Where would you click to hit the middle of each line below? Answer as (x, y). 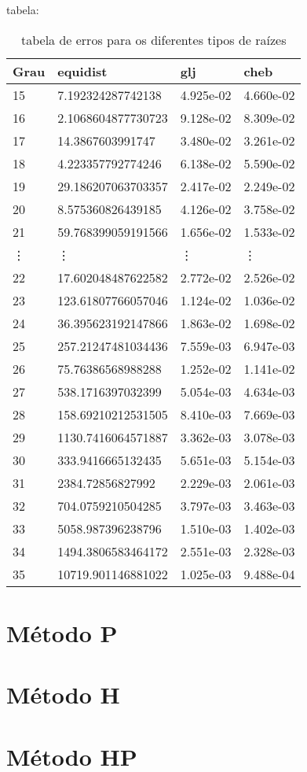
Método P (62, 632)
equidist (82, 71)
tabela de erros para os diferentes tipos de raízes (153, 39)
